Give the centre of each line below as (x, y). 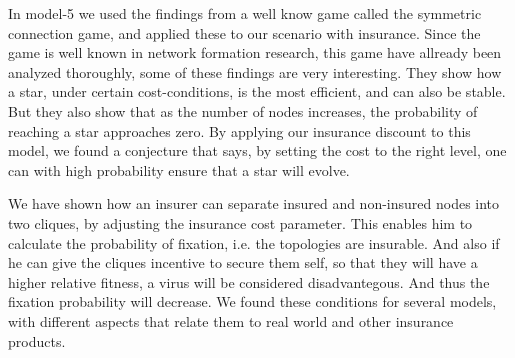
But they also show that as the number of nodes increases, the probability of (243, 110)
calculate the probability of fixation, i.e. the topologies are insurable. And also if (254, 242)
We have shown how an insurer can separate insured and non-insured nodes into (254, 203)
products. (37, 340)
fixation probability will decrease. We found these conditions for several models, (252, 301)
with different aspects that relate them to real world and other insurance (231, 320)
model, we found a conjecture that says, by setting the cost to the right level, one (257, 150)
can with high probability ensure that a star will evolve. (179, 169)
